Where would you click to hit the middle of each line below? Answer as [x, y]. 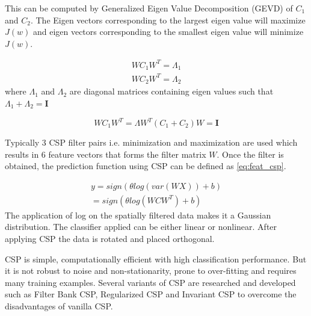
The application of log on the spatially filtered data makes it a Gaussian [138, 215]
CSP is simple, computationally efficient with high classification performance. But [156, 259]
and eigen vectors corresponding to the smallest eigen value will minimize [168, 32]
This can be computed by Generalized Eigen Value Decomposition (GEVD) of [149, 8]
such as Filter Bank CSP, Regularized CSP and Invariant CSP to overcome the [151, 294]
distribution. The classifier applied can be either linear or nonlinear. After [141, 227]
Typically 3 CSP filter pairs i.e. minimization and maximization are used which [151, 142]
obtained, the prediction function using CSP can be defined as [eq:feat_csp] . [146, 166]
